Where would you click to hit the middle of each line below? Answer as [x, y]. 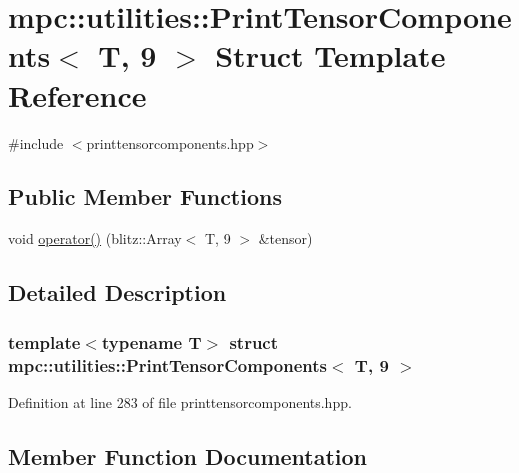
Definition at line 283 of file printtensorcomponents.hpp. [180, 401]
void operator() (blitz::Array [95, 238]
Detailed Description [117, 292]
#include [36, 142]
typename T [151, 341]
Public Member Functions [145, 196]
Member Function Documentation [188, 455]
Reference [77, 94]
